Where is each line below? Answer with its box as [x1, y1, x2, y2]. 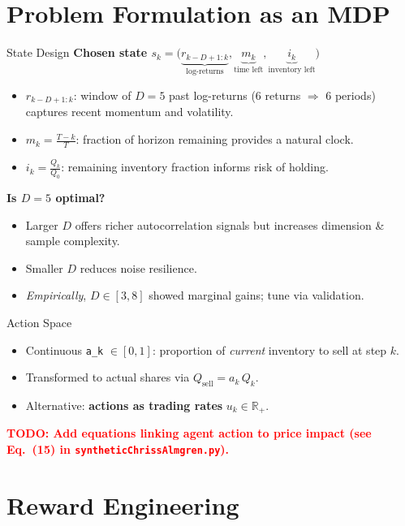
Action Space [6, 313, 72, 330]
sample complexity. [25, 232, 120, 249]
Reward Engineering [6, 488, 239, 521]
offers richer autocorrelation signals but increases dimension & [75, 216, 385, 233]
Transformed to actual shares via [25, 369, 190, 386]
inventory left [268, 66, 316, 75]
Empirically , [25, 287, 87, 304]
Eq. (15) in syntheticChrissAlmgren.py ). [6, 441, 230, 457]
